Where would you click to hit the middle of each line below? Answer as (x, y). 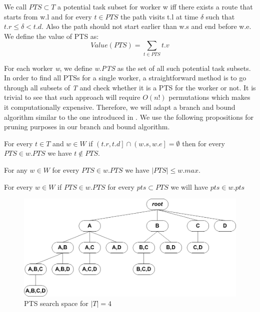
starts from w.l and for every (48, 16)
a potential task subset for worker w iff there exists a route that (155, 6)
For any (16, 170)
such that (220, 16)
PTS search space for (56, 303)
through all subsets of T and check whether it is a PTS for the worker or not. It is (130, 87)
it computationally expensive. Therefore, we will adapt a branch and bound (120, 107)
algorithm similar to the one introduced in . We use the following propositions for (129, 117)
